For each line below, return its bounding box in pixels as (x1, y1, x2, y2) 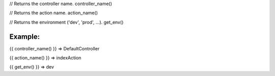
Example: (9, 32, 40, 41)
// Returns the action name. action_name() (9, 10, 98, 16)
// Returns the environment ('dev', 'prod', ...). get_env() (9, 19, 124, 25)
